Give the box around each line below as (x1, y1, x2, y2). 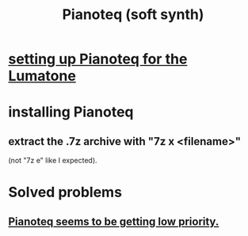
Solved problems (8, 184, 123, 201)
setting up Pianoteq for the (8, 50, 188, 68)
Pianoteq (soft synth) (62, 6, 204, 24)
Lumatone (8, 67, 77, 85)
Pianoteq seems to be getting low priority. (8, 215, 219, 228)
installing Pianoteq (8, 103, 134, 121)
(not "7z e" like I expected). (8, 156, 97, 166)
